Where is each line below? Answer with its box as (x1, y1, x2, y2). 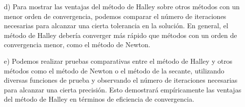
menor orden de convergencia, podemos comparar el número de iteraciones (4, 11, 226, 21)
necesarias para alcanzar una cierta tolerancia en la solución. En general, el (4, 20, 228, 31)
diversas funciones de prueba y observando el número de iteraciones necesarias (4, 75, 238, 85)
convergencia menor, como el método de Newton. (4, 39, 150, 50)
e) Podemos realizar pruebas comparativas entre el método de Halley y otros (4, 55, 233, 66)
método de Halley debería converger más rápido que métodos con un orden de (4, 30, 237, 40)
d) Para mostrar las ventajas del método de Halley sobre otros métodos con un (4, 1, 240, 11)
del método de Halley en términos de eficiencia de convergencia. (4, 94, 194, 104)
